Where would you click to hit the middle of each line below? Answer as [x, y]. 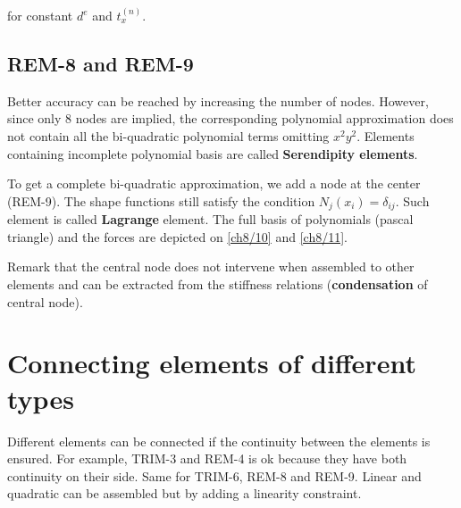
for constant [40, 15]
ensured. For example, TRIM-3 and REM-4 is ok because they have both [207, 458]
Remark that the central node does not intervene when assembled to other [211, 266]
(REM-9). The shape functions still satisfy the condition [161, 200]
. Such [412, 200]
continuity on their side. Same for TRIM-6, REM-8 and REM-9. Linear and [214, 475]
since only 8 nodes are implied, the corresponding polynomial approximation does [230, 118]
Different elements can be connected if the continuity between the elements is [219, 441]
